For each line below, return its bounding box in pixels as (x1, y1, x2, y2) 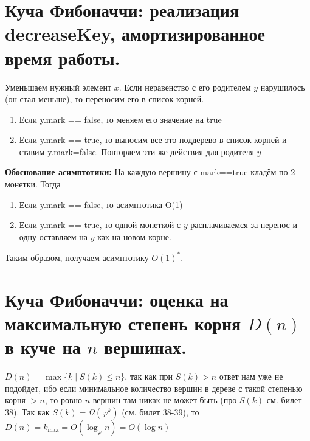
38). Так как (5, 405, 50, 418)
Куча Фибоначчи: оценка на (5, 286, 229, 311)
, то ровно (44, 394, 83, 406)
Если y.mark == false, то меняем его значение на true (19, 113, 222, 125)
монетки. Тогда (5, 178, 61, 190)
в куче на (5, 335, 81, 359)
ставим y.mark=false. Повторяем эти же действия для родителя (19, 145, 254, 158)
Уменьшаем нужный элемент (5, 80, 112, 93)
